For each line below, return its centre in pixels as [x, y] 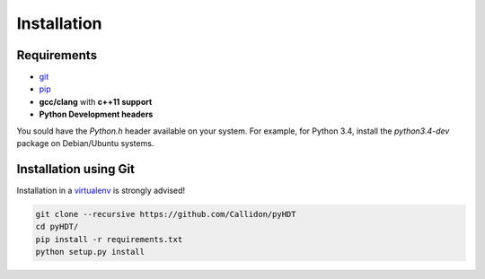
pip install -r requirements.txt [109, 239]
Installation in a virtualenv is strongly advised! [101, 190]
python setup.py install [90, 252]
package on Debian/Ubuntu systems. [85, 144]
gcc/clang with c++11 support [96, 101]
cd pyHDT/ [57, 227]
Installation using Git [75, 169]
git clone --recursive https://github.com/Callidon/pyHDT [166, 214]
